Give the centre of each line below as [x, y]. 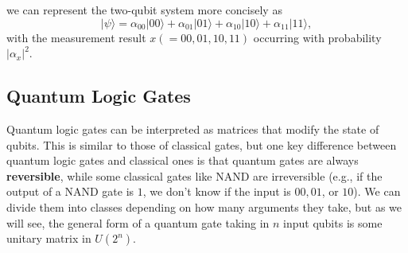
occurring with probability [317, 37]
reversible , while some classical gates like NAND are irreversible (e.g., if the [194, 175]
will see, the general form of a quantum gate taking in [138, 222]
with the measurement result [76, 37]
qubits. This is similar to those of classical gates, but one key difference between [202, 144]
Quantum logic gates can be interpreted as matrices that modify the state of [193, 128]
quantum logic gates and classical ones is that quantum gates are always [183, 160]
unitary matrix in [49, 238]
